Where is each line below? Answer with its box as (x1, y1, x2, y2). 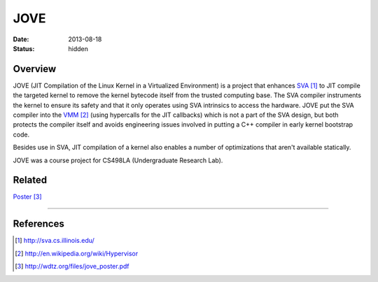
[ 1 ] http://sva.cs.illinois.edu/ (15, 237, 94, 245)
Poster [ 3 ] (13, 192, 42, 201)
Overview (13, 63, 57, 75)
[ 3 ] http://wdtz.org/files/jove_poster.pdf (15, 262, 129, 271)
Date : (13, 35, 29, 43)
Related (13, 174, 48, 186)
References (13, 218, 64, 230)
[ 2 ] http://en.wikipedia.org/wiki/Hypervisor (15, 249, 139, 258)
